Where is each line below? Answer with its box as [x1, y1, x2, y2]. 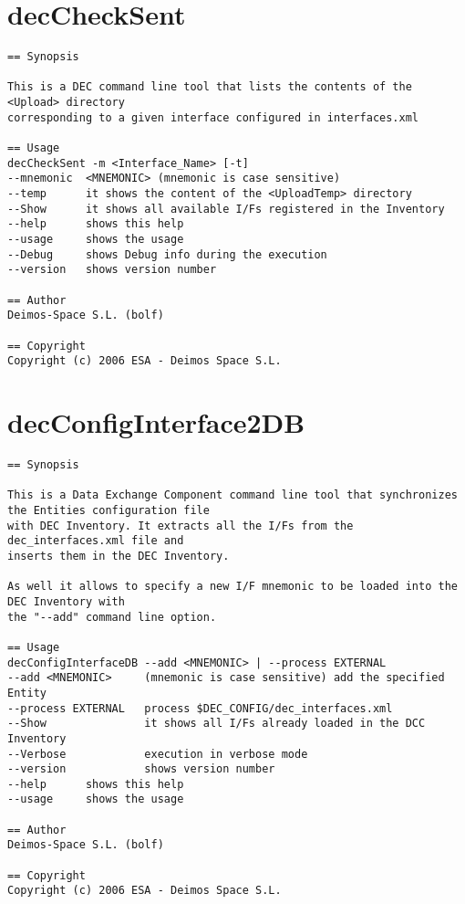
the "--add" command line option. [7, 610, 217, 624]
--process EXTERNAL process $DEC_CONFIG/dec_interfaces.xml [7, 701, 393, 715]
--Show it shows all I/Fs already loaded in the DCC [7, 717, 426, 731]
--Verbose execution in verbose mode [7, 747, 308, 761]
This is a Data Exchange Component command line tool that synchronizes [7, 489, 458, 502]
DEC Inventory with [7, 594, 125, 608]
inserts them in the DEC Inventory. [7, 549, 230, 562]
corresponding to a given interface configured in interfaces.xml [7, 110, 419, 124]
